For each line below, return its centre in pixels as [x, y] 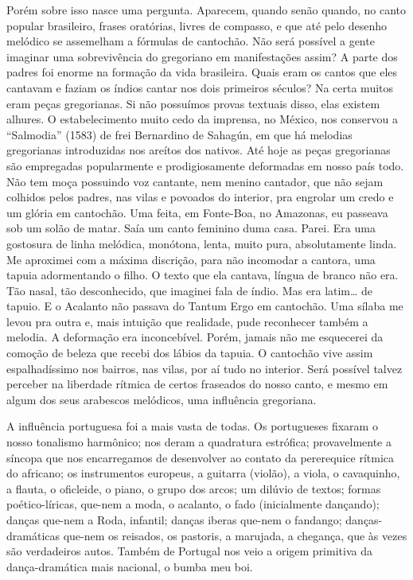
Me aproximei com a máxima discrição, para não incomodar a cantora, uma [191, 259]
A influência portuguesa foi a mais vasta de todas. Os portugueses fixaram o [192, 426]
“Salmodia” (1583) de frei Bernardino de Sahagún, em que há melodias [179, 134]
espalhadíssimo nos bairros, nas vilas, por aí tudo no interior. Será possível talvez [205, 368]
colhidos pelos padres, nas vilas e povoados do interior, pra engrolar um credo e [200, 197]
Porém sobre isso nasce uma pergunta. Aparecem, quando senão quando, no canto [206, 10]
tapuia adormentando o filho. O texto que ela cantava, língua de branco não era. [203, 275]
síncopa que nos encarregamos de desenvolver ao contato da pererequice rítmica [200, 457]
